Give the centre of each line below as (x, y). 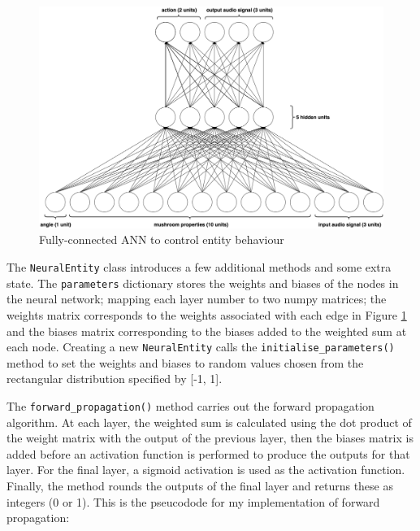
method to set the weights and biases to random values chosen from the (185, 362)
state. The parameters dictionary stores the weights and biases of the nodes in (203, 283)
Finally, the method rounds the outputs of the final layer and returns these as (200, 486)
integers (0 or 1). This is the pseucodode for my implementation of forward (193, 501)
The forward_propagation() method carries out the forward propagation (191, 405)
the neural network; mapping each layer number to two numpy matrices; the (197, 299)
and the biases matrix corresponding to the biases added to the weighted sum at (207, 331)
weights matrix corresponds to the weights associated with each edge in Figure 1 (207, 314)
